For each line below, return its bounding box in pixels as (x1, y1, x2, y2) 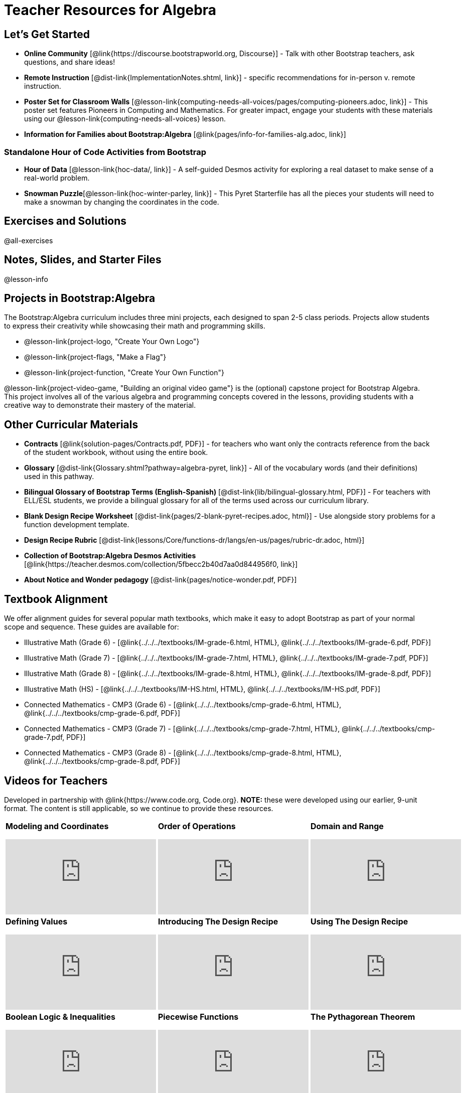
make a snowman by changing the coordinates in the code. (24, 197, 219, 206)
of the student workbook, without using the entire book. (24, 448, 208, 457)
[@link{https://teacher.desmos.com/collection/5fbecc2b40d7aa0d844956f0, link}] (24, 560, 298, 569)
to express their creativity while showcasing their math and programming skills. (4, 322, 265, 331)
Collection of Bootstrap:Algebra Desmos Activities (24, 551, 196, 560)
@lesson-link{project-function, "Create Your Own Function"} (24, 368, 224, 377)
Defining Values (6, 916, 68, 926)
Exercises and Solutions (4, 215, 127, 228)
